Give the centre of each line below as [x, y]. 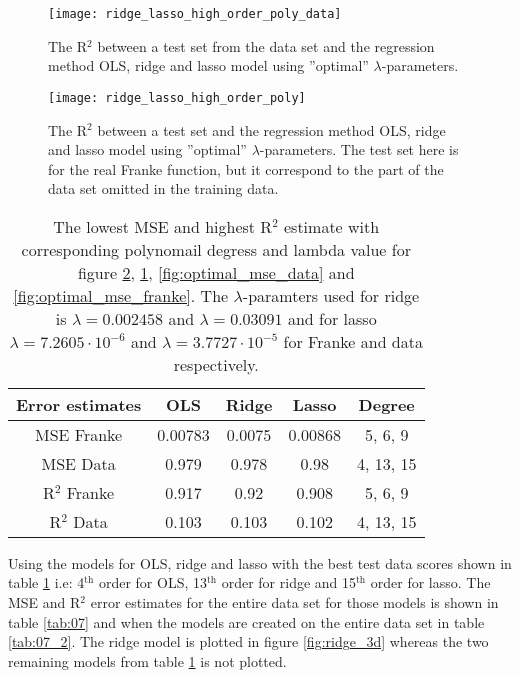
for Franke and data [353, 341]
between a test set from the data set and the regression [266, 45]
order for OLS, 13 [152, 582]
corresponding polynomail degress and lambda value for [216, 249]
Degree [386, 404]
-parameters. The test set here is [359, 149]
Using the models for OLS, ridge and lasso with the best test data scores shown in [260, 562]
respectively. [216, 364]
